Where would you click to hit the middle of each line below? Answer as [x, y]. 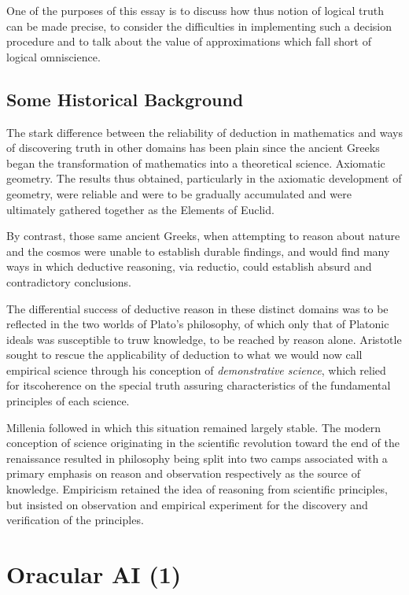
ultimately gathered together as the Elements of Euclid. [140, 209]
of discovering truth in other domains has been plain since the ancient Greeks [193, 148]
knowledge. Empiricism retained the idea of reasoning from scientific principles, [197, 489]
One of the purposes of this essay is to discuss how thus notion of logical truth [195, 10]
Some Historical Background [125, 99]
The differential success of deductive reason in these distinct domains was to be [197, 308]
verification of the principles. [75, 520]
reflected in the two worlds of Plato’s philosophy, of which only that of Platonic [198, 324]
